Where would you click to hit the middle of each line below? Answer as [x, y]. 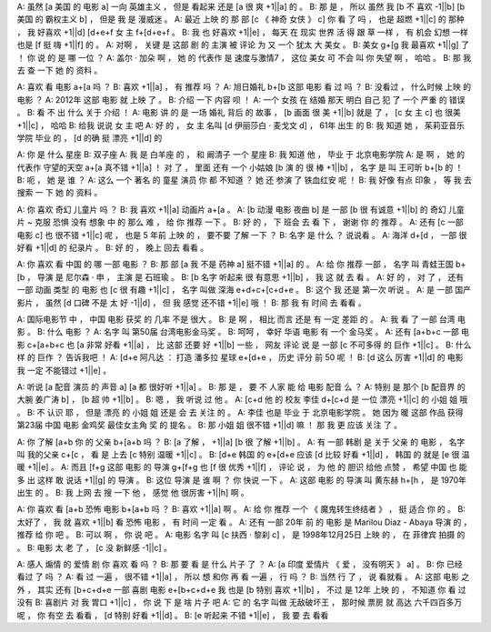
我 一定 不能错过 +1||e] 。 [64, 370]
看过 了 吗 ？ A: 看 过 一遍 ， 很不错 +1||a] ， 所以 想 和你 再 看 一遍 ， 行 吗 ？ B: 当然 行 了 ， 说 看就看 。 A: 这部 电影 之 [243, 577]
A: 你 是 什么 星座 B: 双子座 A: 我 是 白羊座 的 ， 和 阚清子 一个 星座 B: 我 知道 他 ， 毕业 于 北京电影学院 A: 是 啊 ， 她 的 [241, 155]
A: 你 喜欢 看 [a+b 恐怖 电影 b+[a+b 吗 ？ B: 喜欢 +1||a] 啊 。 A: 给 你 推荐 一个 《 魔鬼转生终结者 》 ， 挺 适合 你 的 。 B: [241, 509]
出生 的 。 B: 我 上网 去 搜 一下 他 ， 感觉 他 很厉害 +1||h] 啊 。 [133, 493]
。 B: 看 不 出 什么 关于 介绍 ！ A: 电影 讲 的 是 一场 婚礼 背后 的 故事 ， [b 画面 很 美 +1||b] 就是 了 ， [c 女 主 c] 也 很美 [239, 113]
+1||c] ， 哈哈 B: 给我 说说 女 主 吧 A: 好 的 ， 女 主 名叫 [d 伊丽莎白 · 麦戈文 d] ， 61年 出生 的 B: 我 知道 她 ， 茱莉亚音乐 [241, 125]
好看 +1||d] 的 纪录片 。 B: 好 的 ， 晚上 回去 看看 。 [113, 248]
